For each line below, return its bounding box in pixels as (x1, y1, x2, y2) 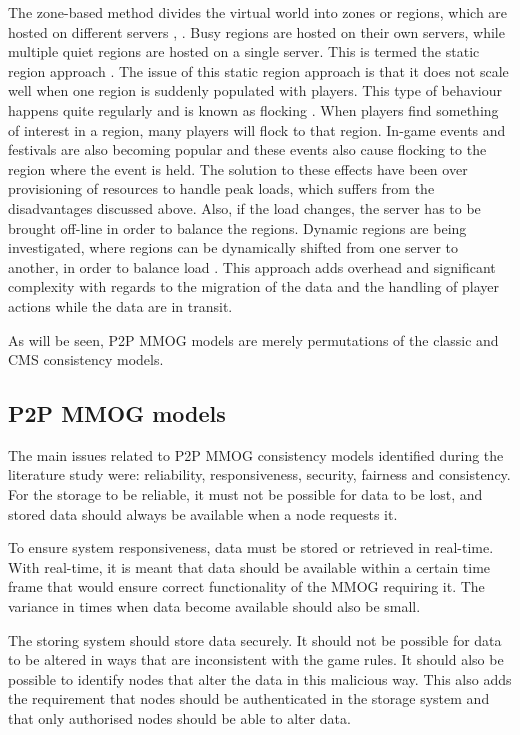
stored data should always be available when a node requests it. (8, 503, 398, 524)
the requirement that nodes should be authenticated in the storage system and (8, 688, 490, 709)
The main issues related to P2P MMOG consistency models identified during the (8, 444, 504, 465)
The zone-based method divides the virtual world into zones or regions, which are (8, 2, 508, 22)
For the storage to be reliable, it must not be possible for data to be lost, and (8, 484, 483, 505)
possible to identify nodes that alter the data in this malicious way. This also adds (8, 668, 512, 689)
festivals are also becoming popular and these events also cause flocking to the (8, 139, 487, 160)
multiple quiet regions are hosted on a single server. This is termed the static (8, 41, 480, 62)
